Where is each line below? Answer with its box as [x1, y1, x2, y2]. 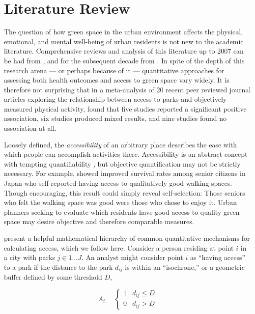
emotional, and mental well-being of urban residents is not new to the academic [4, 36, 244, 46]
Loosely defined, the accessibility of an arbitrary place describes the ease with [4, 139, 237, 149]
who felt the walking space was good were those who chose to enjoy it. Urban [4, 197, 237, 207]
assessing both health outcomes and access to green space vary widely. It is [4, 75, 229, 85]
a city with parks [4, 252, 55, 262]
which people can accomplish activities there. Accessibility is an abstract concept [4, 149, 248, 159]
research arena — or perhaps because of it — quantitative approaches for [4, 65, 225, 75]
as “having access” [190, 252, 246, 262]
